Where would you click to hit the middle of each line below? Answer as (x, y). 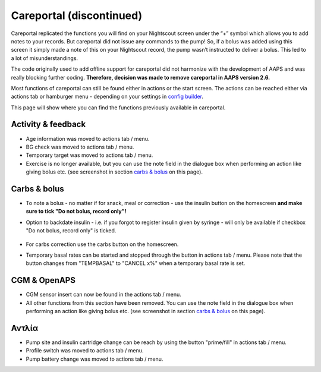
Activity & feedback (48, 124)
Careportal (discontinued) (77, 15)
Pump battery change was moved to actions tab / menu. (95, 359)
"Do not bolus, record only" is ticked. (71, 231)
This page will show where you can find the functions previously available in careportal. (118, 108)
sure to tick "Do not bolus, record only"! (76, 212)
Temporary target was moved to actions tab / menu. (89, 155)
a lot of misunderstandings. (45, 58)
